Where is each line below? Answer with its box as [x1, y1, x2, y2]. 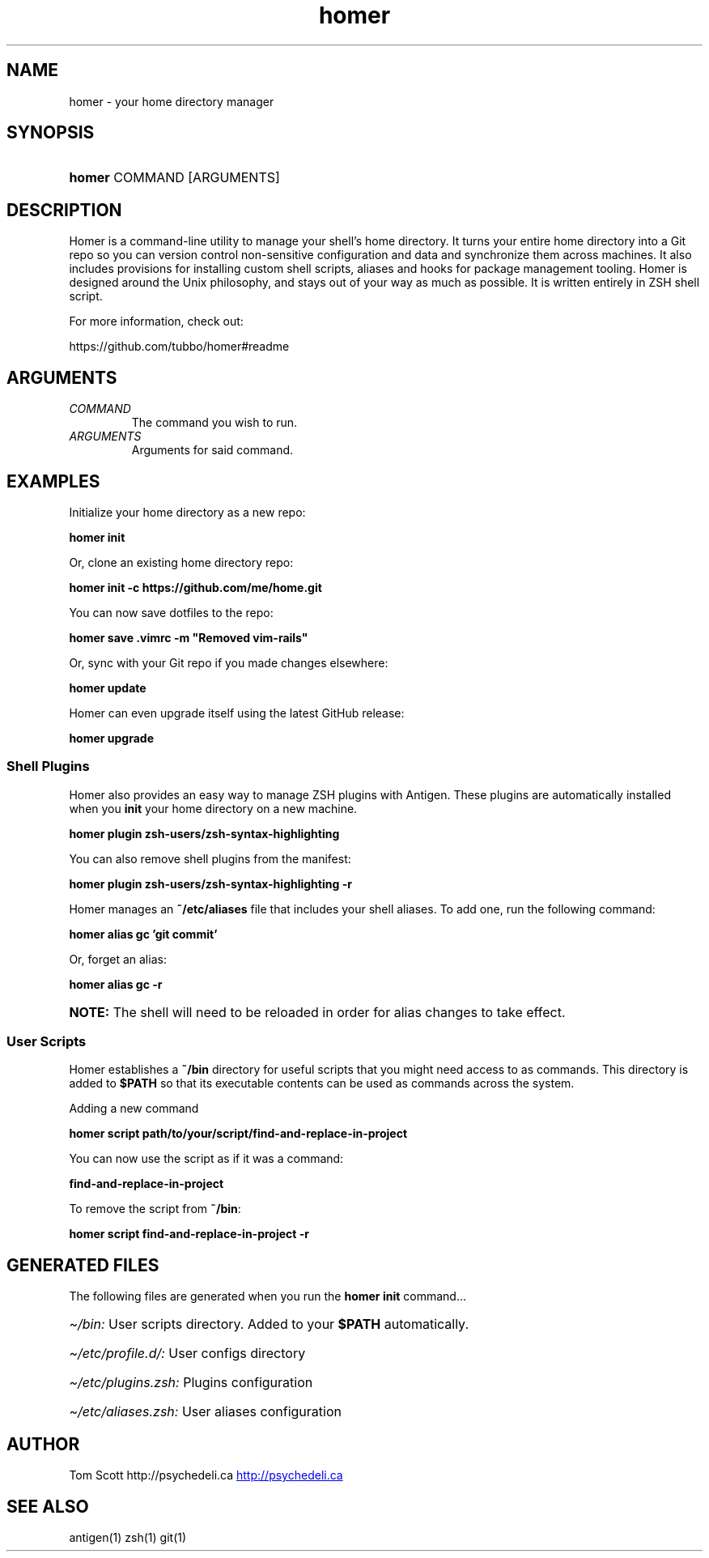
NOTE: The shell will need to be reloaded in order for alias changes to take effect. [69, 1003, 566, 1020]
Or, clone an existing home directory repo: [69, 555, 294, 569]
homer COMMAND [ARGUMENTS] [69, 169, 280, 186]
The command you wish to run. [131, 415, 298, 430]
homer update [69, 680, 146, 695]
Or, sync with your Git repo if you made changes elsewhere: [69, 655, 388, 670]
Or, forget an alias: [69, 951, 167, 966]
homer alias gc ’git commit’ [69, 926, 218, 941]
